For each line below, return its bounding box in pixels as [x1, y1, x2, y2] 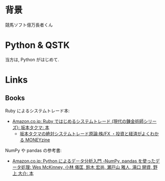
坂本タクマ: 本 [20, 124, 49, 130]
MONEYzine [25, 137, 50, 143]
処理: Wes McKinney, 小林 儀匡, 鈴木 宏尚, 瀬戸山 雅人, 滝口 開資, [21, 164, 152, 170]
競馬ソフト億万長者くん [5, 22, 53, 28]
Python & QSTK [5, 40, 70, 51]
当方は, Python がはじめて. [5, 57, 59, 62]
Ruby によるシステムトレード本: [5, 108, 70, 114]
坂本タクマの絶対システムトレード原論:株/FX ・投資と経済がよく [19, 130, 151, 136]
